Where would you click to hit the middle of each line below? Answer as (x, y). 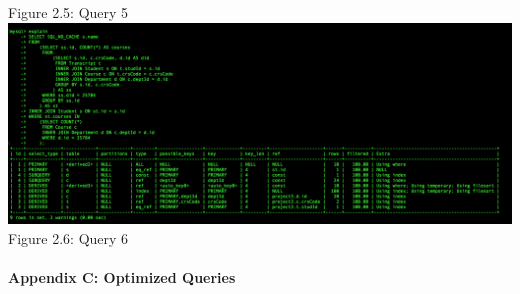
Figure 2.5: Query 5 (68, 12)
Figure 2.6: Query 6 (68, 237)
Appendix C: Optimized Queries (122, 277)
